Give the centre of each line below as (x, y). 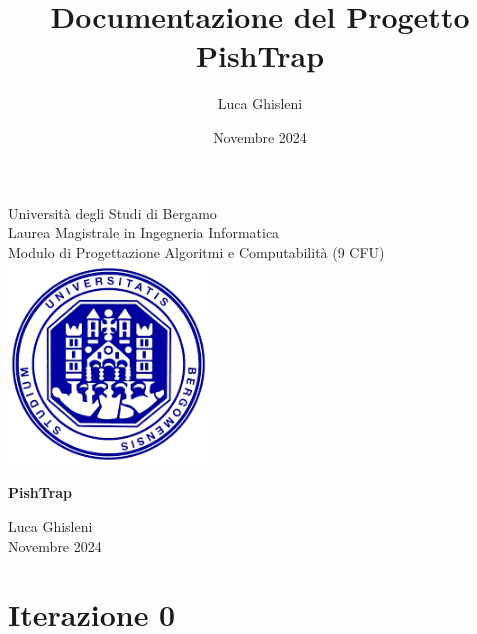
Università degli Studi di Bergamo (112, 212)
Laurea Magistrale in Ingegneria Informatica (144, 232)
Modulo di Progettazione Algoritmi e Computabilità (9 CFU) (196, 251)
